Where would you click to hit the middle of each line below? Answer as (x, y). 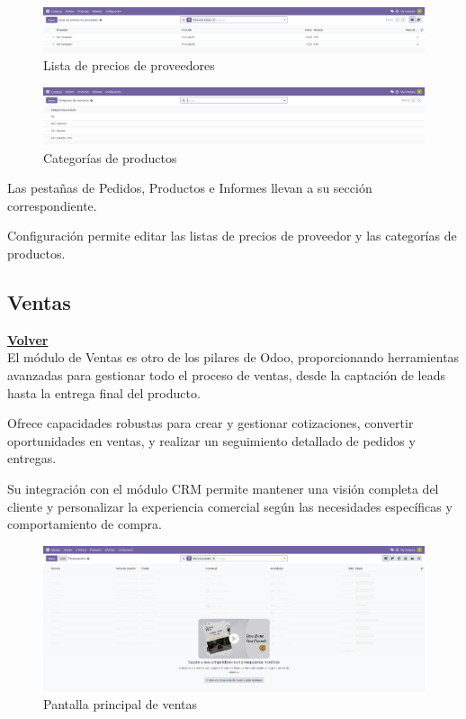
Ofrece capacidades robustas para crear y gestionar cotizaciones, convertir (211, 423)
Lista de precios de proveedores (129, 65)
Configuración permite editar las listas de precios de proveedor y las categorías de (232, 236)
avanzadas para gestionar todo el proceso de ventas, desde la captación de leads (227, 374)
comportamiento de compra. (85, 524)
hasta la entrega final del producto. (104, 392)
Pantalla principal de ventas (121, 703)
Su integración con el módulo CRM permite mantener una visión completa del (223, 488)
